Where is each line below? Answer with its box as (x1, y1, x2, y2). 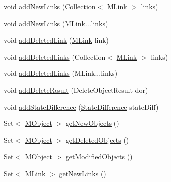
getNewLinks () (59, 168, 106, 178)
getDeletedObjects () (65, 134, 129, 145)
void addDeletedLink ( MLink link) (4, 35, 109, 45)
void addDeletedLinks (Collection (4, 51, 106, 61)
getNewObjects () (65, 118, 119, 128)
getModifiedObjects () (65, 151, 133, 162)
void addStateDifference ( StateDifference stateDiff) (4, 101, 159, 112)
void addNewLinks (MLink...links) (4, 18, 108, 28)
